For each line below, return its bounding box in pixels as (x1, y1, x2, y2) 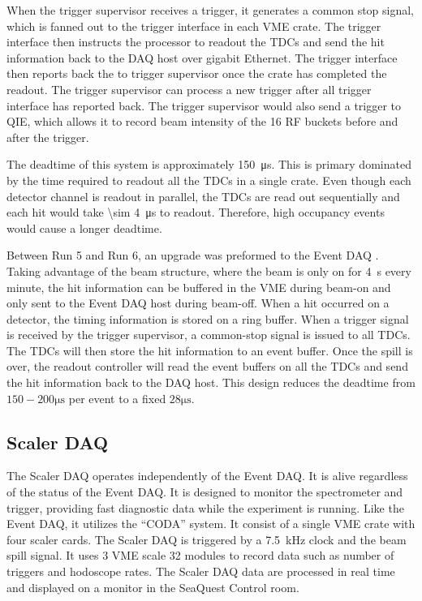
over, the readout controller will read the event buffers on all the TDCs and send (6, 358, 408, 375)
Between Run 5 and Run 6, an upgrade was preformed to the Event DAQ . (6, 247, 379, 264)
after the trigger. (6, 128, 89, 145)
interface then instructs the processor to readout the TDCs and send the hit (6, 33, 385, 50)
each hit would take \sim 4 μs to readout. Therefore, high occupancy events (6, 204, 385, 221)
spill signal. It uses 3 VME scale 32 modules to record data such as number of (6, 547, 394, 564)
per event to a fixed (68, 389, 166, 406)
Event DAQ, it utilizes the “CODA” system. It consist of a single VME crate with (6, 515, 416, 532)
